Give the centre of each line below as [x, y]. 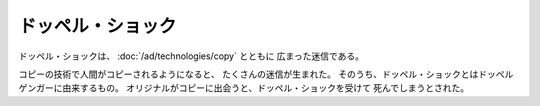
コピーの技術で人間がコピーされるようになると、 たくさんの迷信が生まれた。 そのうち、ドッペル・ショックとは [248, 74]
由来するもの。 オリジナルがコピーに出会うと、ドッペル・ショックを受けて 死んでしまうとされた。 [265, 88]
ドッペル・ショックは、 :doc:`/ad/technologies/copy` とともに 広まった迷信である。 [191, 56]
